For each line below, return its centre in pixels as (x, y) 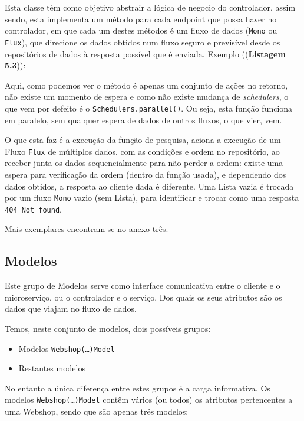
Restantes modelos (52, 368)
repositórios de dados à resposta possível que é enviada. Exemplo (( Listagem (145, 53)
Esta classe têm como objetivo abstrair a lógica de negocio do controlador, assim (150, 7)
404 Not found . (33, 209)
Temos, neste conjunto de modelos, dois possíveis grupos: (108, 329)
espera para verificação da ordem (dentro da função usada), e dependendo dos (146, 174)
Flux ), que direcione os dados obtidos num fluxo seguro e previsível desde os (143, 42)
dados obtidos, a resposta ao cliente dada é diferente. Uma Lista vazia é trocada (149, 186)
